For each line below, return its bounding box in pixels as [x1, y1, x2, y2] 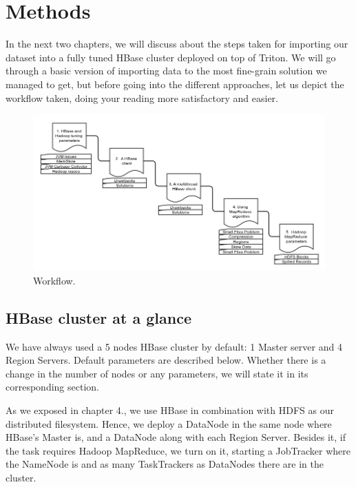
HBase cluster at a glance [6, 307, 191, 328]
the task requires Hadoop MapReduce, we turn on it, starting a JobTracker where [6, 443, 351, 457]
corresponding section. [6, 380, 99, 394]
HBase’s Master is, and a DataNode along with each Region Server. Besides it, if [6, 430, 346, 444]
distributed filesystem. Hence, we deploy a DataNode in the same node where [6, 416, 332, 431]
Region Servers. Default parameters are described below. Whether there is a [6, 353, 326, 367]
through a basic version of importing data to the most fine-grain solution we [6, 63, 327, 78]
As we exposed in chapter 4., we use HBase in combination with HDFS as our [6, 403, 334, 417]
